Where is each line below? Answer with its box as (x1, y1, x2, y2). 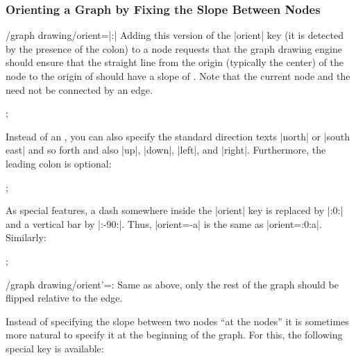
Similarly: (6, 230, 46, 245)
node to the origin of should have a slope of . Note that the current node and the (6, 69, 350, 83)
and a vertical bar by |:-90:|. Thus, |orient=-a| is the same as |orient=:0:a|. (6, 216, 322, 231)
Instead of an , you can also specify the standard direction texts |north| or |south (6, 129, 350, 143)
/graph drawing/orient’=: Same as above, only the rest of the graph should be (6, 277, 339, 291)
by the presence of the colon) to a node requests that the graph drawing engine (6, 41, 342, 56)
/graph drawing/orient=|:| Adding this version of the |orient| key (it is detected (6, 28, 344, 42)
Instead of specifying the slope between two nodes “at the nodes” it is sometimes (6, 313, 349, 328)
